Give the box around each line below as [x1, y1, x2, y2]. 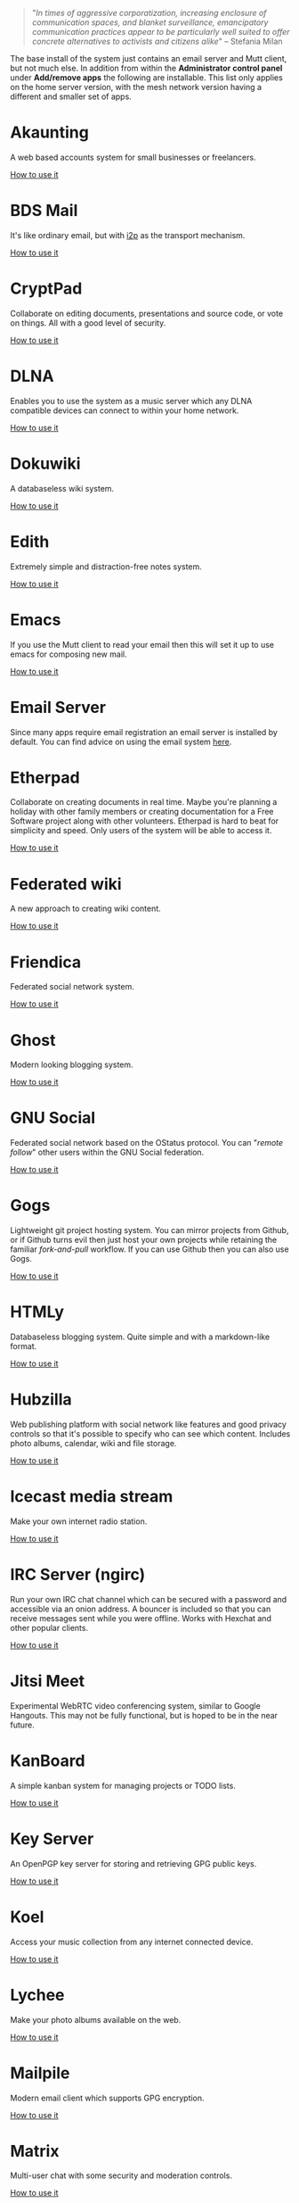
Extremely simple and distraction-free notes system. [10, 561, 203, 572]
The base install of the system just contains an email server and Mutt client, [10, 54, 287, 63]
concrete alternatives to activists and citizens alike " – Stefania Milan [31, 36, 283, 46]
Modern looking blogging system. [10, 1059, 133, 1070]
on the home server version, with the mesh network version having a [10, 82, 262, 92]
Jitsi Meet [10, 1671, 85, 1692]
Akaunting [10, 122, 90, 143]
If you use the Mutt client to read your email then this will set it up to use [10, 639, 275, 650]
